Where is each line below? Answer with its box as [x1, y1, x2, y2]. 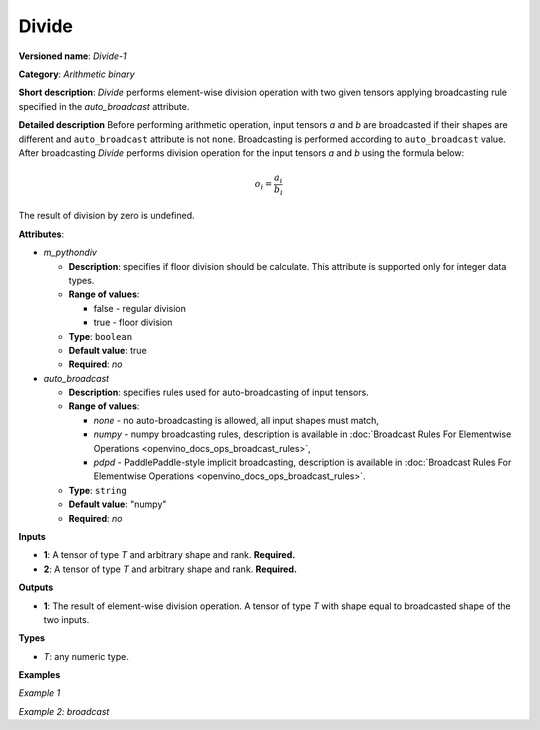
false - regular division [93, 302, 187, 314]
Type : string [68, 484, 127, 496]
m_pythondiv [43, 246, 97, 259]
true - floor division [93, 316, 173, 329]
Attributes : [18, 228, 65, 240]
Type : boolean [68, 330, 133, 342]
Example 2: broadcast [18, 705, 110, 717]
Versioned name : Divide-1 [18, 50, 127, 62]
